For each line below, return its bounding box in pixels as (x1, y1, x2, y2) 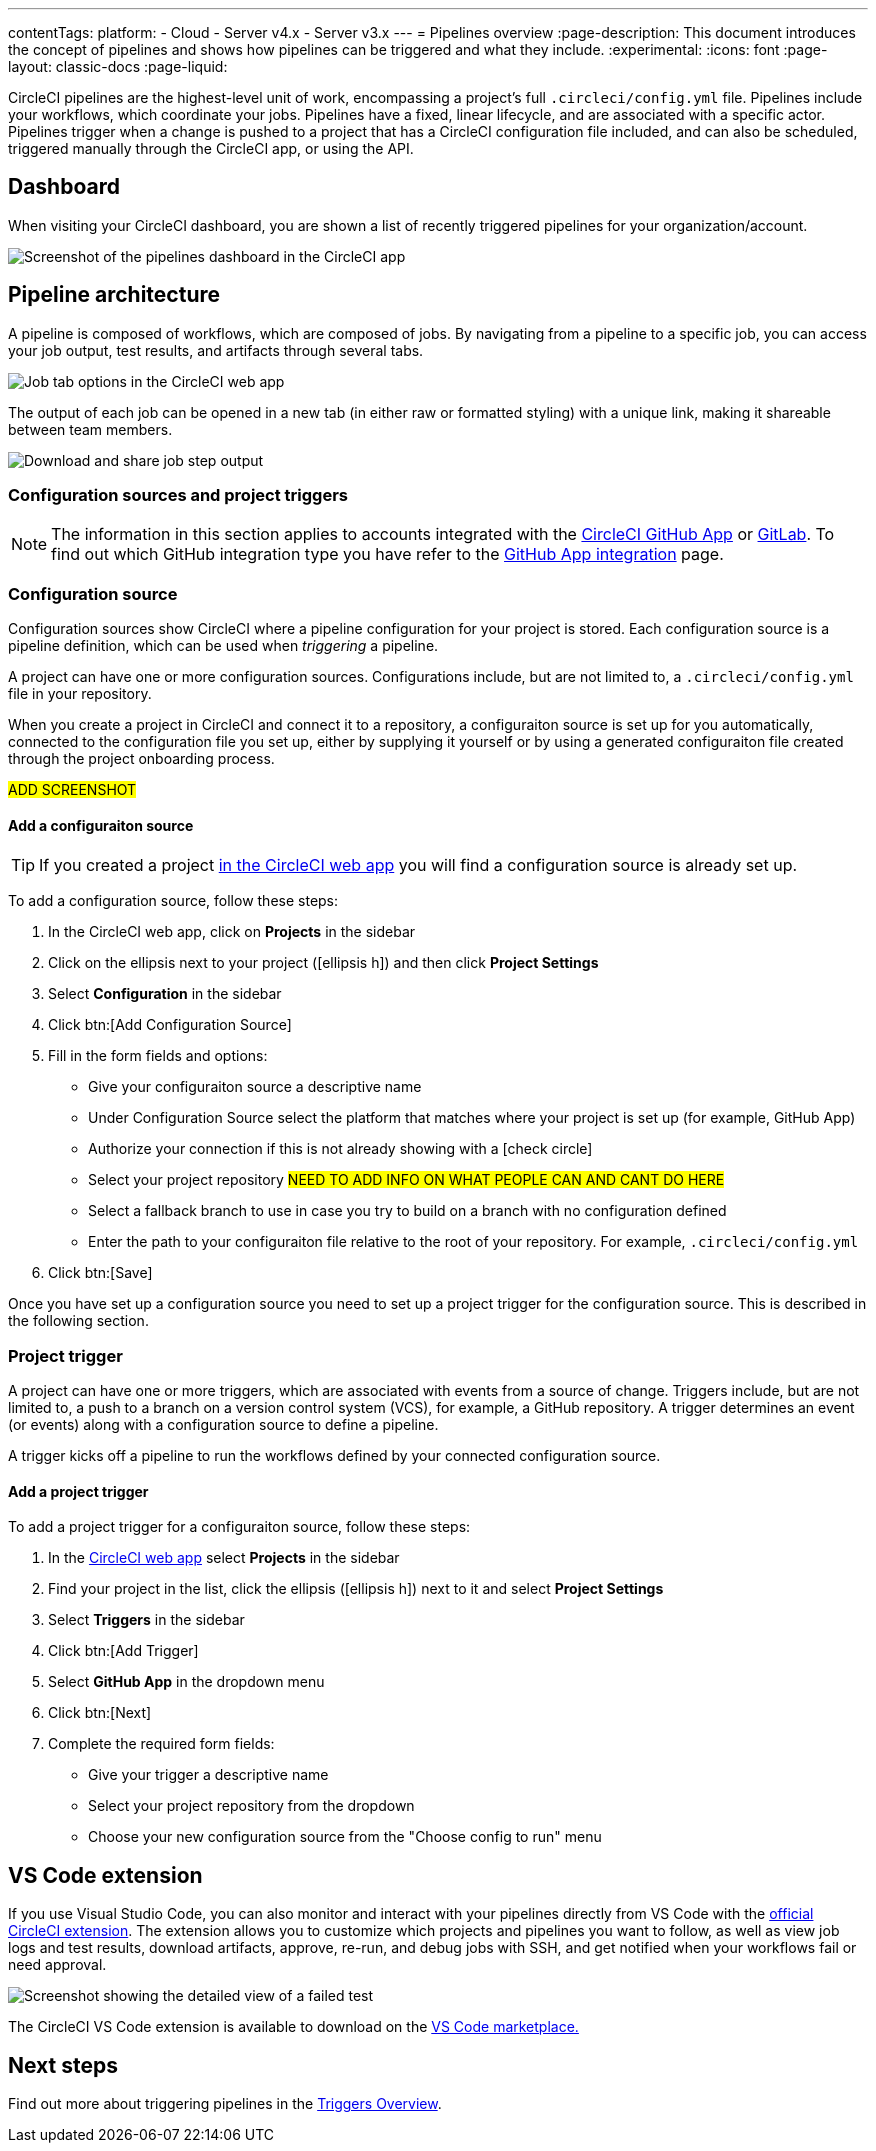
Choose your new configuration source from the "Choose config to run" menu (88, 1828, 602, 1846)
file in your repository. (8, 685, 152, 703)
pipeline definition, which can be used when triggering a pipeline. (8, 637, 439, 655)
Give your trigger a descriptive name (88, 1766, 329, 1784)
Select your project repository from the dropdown (88, 1797, 415, 1815)
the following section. (8, 1312, 149, 1330)
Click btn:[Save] (48, 1264, 153, 1282)
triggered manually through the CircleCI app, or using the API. (8, 140, 414, 157)
